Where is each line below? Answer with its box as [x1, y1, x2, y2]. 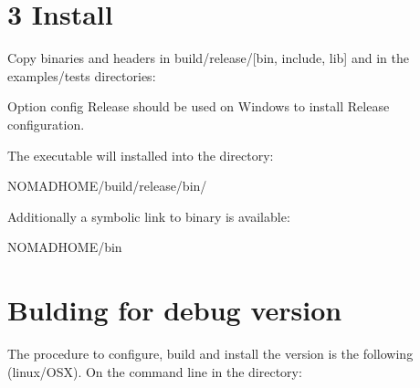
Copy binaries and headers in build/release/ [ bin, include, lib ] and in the [7, 48, 409, 68]
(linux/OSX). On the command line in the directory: [7, 362, 302, 381]
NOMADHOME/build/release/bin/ [7, 176, 207, 195]
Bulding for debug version [7, 291, 342, 329]
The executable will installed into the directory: [7, 145, 274, 164]
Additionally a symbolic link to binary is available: [7, 206, 290, 225]
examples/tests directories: [7, 66, 156, 85]
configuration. [7, 114, 85, 133]
